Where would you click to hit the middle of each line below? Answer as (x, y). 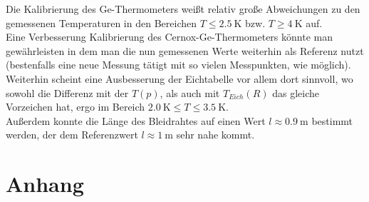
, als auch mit (190, 92)
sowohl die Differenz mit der (67, 92)
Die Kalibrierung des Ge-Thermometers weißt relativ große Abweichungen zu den (183, 9)
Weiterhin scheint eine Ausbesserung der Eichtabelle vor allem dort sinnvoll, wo (180, 78)
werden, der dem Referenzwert (72, 135)
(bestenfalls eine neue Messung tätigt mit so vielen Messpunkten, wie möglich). (178, 65)
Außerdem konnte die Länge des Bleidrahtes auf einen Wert (136, 120)
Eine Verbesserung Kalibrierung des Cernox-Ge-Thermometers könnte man (169, 37)
